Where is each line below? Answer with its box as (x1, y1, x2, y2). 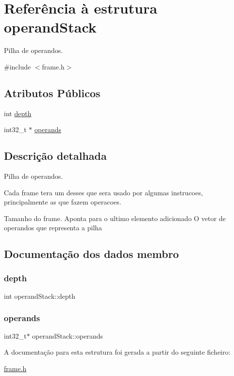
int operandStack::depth (4, 291, 76, 301)
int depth (4, 108, 32, 118)
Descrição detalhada (4, 148, 107, 163)
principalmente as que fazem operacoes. (4, 197, 121, 207)
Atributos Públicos (4, 85, 100, 100)
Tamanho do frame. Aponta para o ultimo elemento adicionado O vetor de (4, 213, 226, 223)
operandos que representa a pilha (4, 222, 102, 233)
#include (4, 61, 31, 71)
